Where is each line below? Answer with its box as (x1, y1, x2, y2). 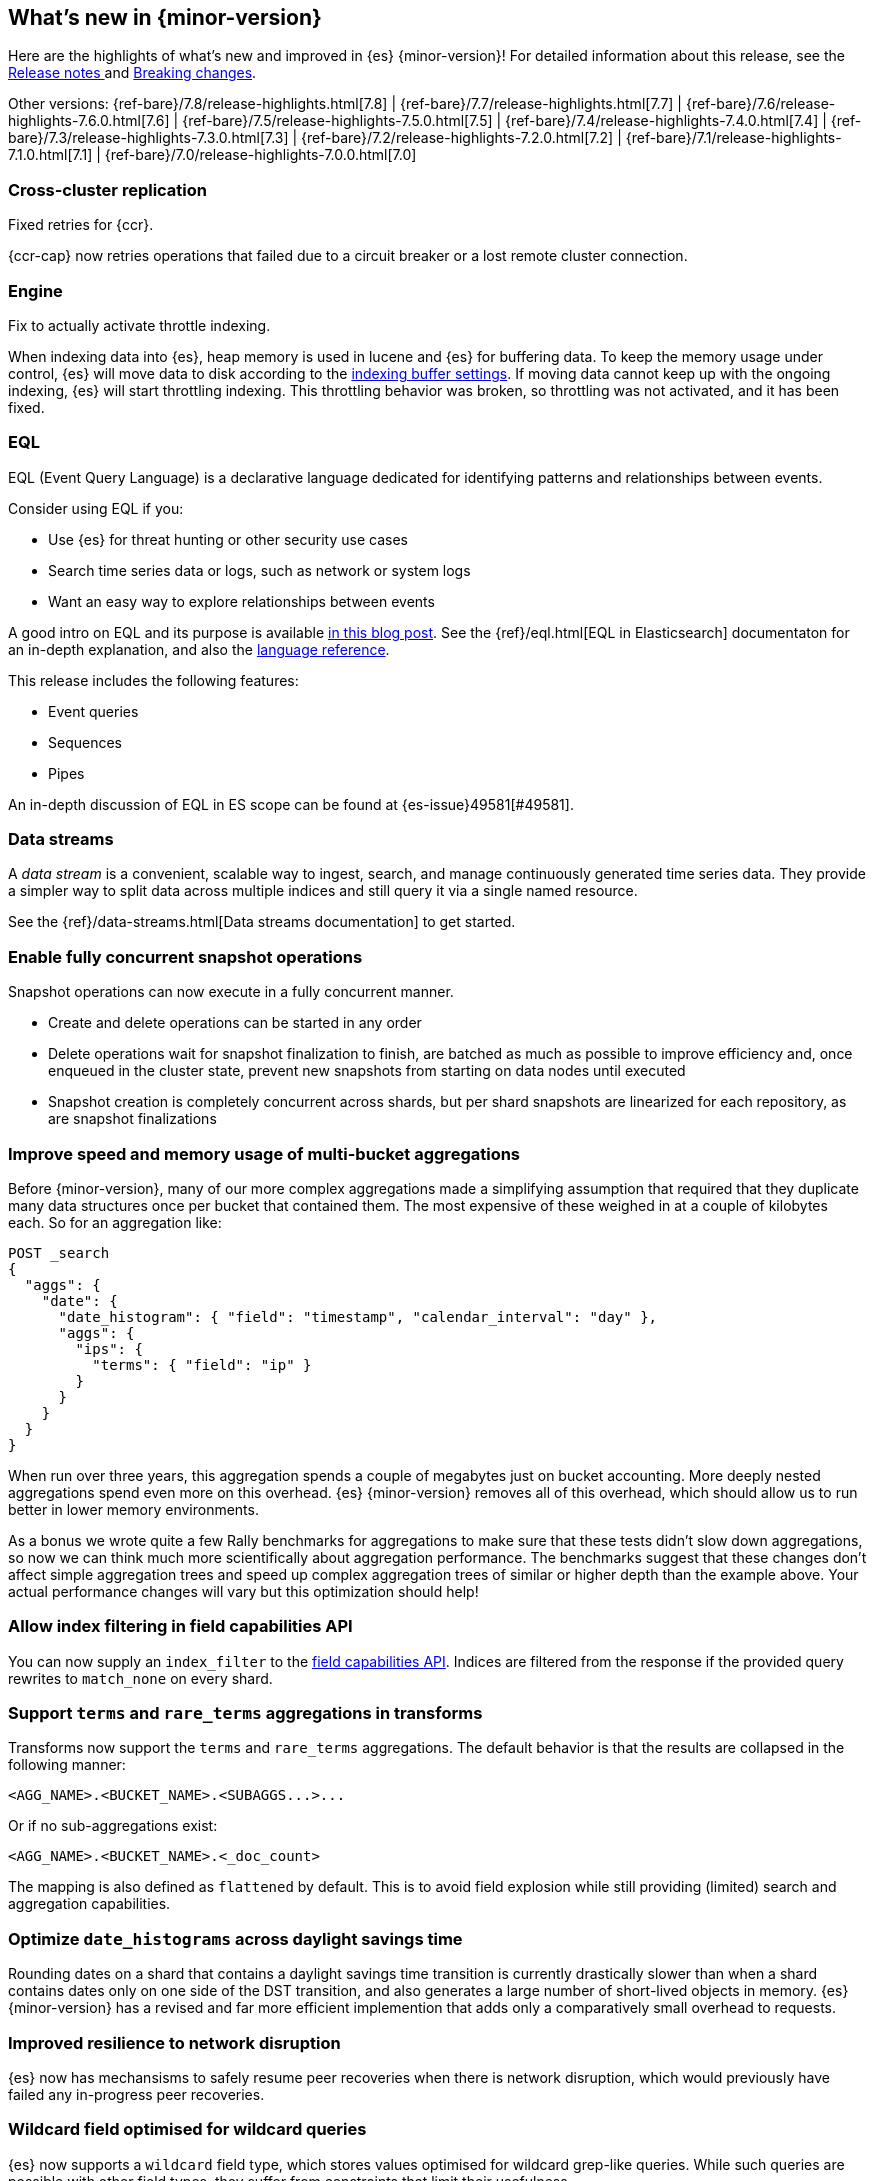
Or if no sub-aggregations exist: (8, 1817, 218, 1835)
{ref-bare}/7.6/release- (685, 95, 836, 113)
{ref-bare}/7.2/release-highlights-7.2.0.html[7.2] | (301, 129, 622, 147)
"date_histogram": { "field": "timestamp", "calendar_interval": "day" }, (58, 1308, 658, 1325)
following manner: (8, 1756, 126, 1774)
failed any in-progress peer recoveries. (8, 2085, 265, 2103)
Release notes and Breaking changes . (8, 64, 257, 82)
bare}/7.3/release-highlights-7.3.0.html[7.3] (8, 129, 289, 147)
